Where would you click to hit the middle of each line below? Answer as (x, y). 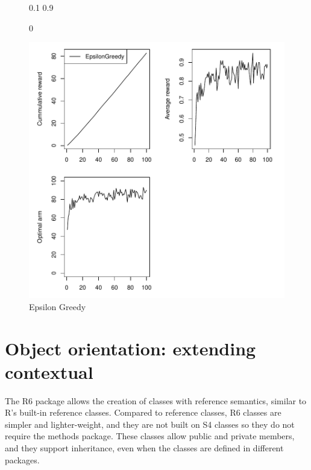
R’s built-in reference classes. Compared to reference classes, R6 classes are (143, 412)
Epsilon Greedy (58, 306)
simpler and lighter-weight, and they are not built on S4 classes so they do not (150, 424)
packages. (22, 459)
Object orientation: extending (130, 348)
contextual (49, 371)
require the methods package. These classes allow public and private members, (150, 436)
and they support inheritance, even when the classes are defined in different (144, 448)
